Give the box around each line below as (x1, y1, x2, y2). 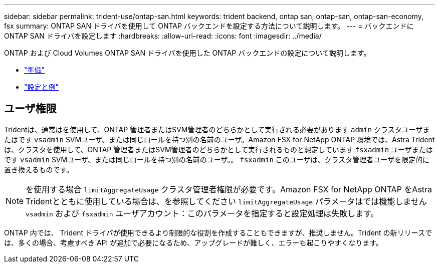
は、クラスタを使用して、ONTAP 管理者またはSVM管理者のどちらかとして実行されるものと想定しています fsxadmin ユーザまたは (4, 145, 433, 154)
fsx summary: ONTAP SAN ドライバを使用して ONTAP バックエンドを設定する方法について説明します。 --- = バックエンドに (4, 22, 414, 30)
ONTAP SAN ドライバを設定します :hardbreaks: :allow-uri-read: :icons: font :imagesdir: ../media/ (4, 32, 322, 40)
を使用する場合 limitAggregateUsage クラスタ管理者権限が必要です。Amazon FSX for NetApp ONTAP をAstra (26, 184, 432, 194)
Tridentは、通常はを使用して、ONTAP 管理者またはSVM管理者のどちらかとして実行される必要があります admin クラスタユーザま (4, 125, 430, 134)
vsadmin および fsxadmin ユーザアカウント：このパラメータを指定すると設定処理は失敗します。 (26, 208, 379, 218)
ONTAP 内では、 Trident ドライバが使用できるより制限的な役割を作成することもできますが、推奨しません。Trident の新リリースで (4, 228, 432, 237)
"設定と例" (24, 83, 59, 91)
